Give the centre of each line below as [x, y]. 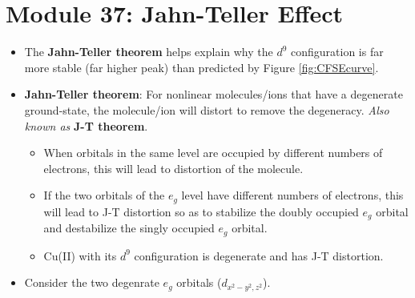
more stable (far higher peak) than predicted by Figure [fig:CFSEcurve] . [201, 67]
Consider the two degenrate [92, 282]
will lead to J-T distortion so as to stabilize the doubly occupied [201, 211]
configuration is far [337, 52]
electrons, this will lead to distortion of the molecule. [173, 168]
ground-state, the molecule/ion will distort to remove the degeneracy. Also [207, 109]
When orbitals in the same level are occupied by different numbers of [213, 153]
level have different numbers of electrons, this [292, 195]
